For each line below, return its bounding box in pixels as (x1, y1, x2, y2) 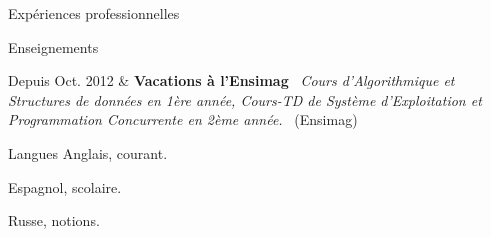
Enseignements (8, 36, 99, 57)
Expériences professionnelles (8, 3, 180, 23)
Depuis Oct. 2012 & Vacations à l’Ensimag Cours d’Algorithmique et (8, 70, 455, 91)
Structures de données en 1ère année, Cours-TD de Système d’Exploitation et (8, 89, 482, 110)
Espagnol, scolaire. (8, 176, 122, 197)
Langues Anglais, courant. (8, 142, 168, 163)
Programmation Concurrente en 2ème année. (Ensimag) (8, 109, 358, 130)
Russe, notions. (8, 210, 100, 231)
